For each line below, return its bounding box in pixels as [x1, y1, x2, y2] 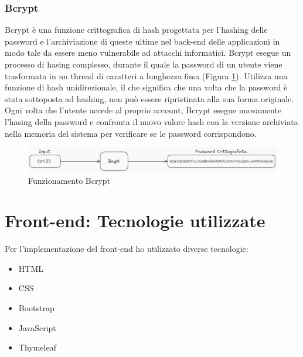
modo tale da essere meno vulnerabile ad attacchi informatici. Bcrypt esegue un [5, 46, 291, 59]
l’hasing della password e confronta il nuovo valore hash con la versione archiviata [5, 115, 298, 127]
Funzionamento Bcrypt [28, 174, 111, 186]
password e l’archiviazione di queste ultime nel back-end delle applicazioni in [5, 35, 280, 47]
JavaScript [18, 321, 56, 334]
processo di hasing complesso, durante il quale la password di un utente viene [5, 58, 282, 70]
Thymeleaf [18, 341, 56, 353]
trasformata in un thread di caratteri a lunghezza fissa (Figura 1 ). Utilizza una [5, 69, 288, 82]
